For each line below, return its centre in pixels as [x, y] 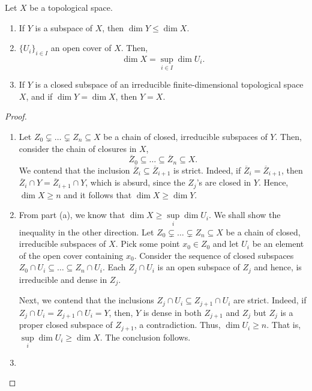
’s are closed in [224, 182]
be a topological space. [71, 7]
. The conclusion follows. [145, 337]
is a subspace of [64, 27]
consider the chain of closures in [78, 148]
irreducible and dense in [63, 279]
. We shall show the [244, 215]
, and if [39, 96]
